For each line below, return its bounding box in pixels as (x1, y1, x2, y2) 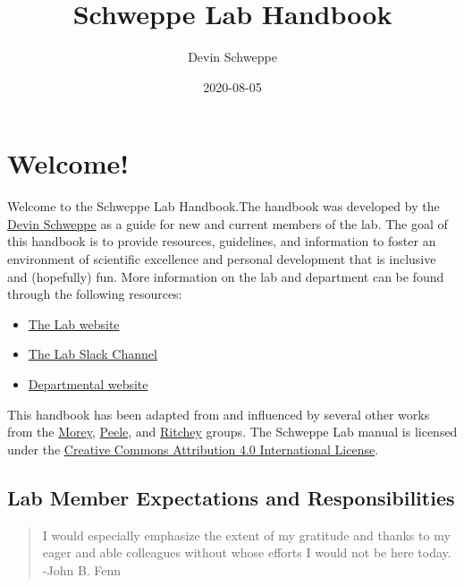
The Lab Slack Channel (28, 344, 157, 363)
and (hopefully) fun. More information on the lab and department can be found (7, 267, 444, 285)
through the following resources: (7, 285, 182, 303)
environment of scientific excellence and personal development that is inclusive (7, 250, 436, 268)
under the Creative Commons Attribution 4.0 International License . (7, 439, 379, 458)
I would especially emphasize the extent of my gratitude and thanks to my (42, 525, 451, 544)
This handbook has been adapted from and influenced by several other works (7, 404, 430, 423)
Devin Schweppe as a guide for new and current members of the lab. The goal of (7, 214, 448, 233)
